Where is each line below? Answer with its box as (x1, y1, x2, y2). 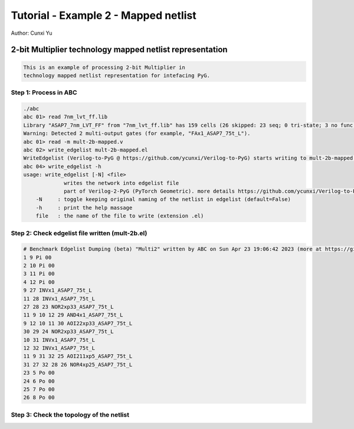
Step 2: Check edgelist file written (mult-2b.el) (11, 229, 147, 237)
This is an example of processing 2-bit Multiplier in (23, 64, 185, 71)
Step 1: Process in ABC (11, 88, 77, 97)
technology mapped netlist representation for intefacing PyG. (23, 72, 211, 79)
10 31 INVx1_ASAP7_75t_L (23, 336, 96, 343)
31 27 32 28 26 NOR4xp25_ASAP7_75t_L (23, 361, 133, 368)
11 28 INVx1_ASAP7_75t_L (23, 295, 96, 302)
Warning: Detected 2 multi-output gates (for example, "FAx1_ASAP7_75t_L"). (23, 130, 251, 137)
